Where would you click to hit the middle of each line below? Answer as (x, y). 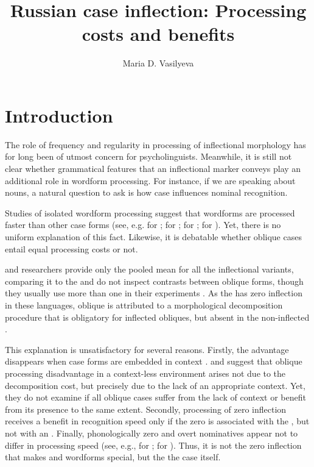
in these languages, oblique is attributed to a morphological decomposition (144, 305)
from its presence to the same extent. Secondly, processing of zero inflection (146, 409)
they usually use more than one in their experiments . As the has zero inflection (154, 293)
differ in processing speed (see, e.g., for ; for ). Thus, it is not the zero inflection (153, 445)
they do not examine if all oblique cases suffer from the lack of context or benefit (155, 397)
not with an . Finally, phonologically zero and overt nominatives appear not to (152, 433)
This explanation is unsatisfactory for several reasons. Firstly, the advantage (147, 349)
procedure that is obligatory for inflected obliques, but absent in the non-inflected (157, 317)
